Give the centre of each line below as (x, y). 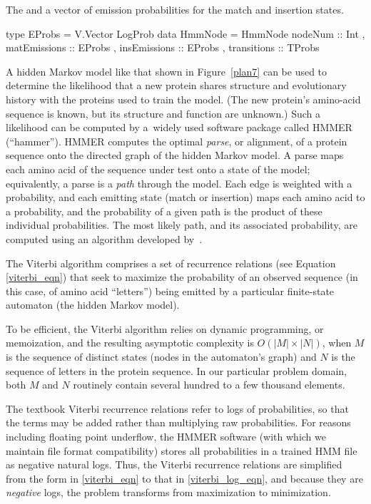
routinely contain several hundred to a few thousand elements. (209, 385)
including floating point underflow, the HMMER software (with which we (166, 437)
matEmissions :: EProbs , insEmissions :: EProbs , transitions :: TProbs (163, 47)
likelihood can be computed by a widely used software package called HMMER (179, 127)
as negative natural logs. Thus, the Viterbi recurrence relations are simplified (174, 464)
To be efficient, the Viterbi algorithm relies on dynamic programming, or (165, 328)
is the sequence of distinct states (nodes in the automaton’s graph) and (161, 357)
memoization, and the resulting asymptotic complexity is (130, 343)
